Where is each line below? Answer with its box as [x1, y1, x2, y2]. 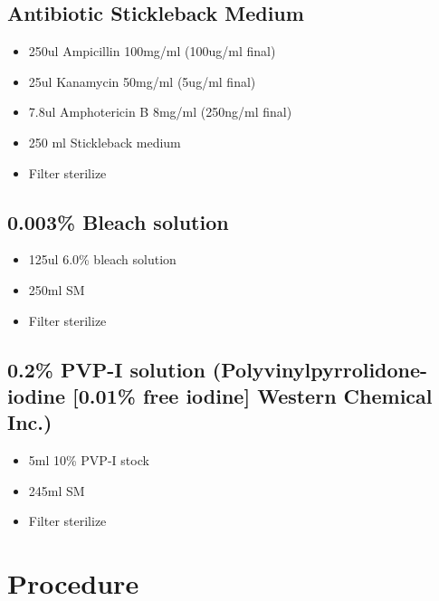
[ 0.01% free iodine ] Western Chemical [72, 381, 433, 409]
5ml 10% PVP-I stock [28, 451, 149, 470]
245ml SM [28, 481, 85, 500]
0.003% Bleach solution [7, 207, 229, 235]
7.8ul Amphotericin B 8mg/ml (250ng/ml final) [28, 102, 292, 121]
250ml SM [28, 280, 85, 299]
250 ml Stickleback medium [28, 132, 181, 151]
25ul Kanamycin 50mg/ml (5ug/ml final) [28, 72, 256, 91]
